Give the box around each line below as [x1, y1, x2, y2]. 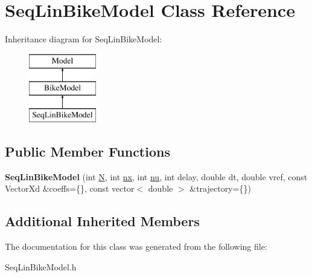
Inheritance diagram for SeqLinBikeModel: [5, 33, 162, 45]
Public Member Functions [5, 142, 170, 161]
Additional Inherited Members [5, 212, 200, 230]
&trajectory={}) [189, 182, 251, 195]
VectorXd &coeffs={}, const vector [5, 182, 135, 195]
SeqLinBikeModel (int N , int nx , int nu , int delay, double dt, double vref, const [5, 170, 308, 183]
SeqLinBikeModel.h [5, 260, 77, 273]
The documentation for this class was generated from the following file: [5, 240, 267, 253]
